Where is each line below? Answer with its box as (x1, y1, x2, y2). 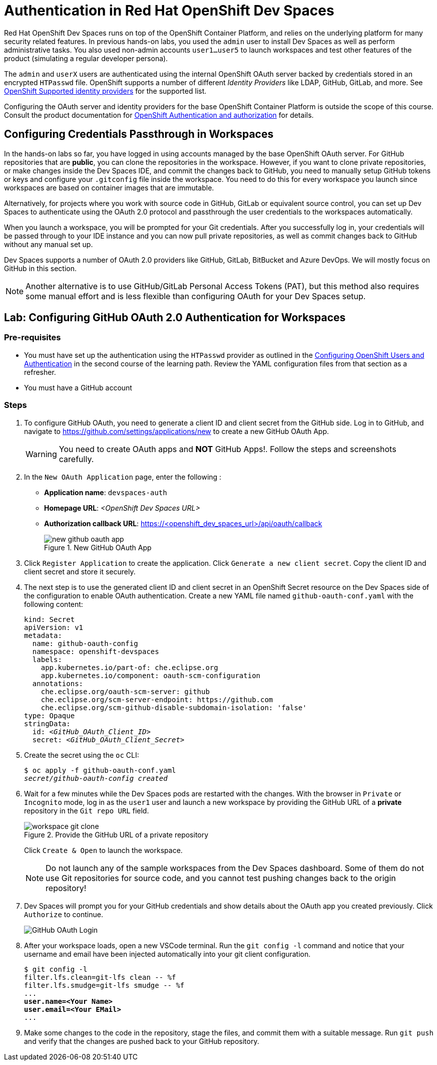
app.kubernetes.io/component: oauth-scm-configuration (41, 671, 261, 680)
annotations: (32, 679, 84, 688)
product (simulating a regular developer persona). (4, 54, 168, 63)
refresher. (24, 367, 56, 376)
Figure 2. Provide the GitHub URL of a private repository (24, 830, 209, 839)
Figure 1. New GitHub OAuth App (44, 543, 152, 552)
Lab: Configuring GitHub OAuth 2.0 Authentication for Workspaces (4, 311, 346, 324)
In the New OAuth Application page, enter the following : (24, 472, 222, 481)
